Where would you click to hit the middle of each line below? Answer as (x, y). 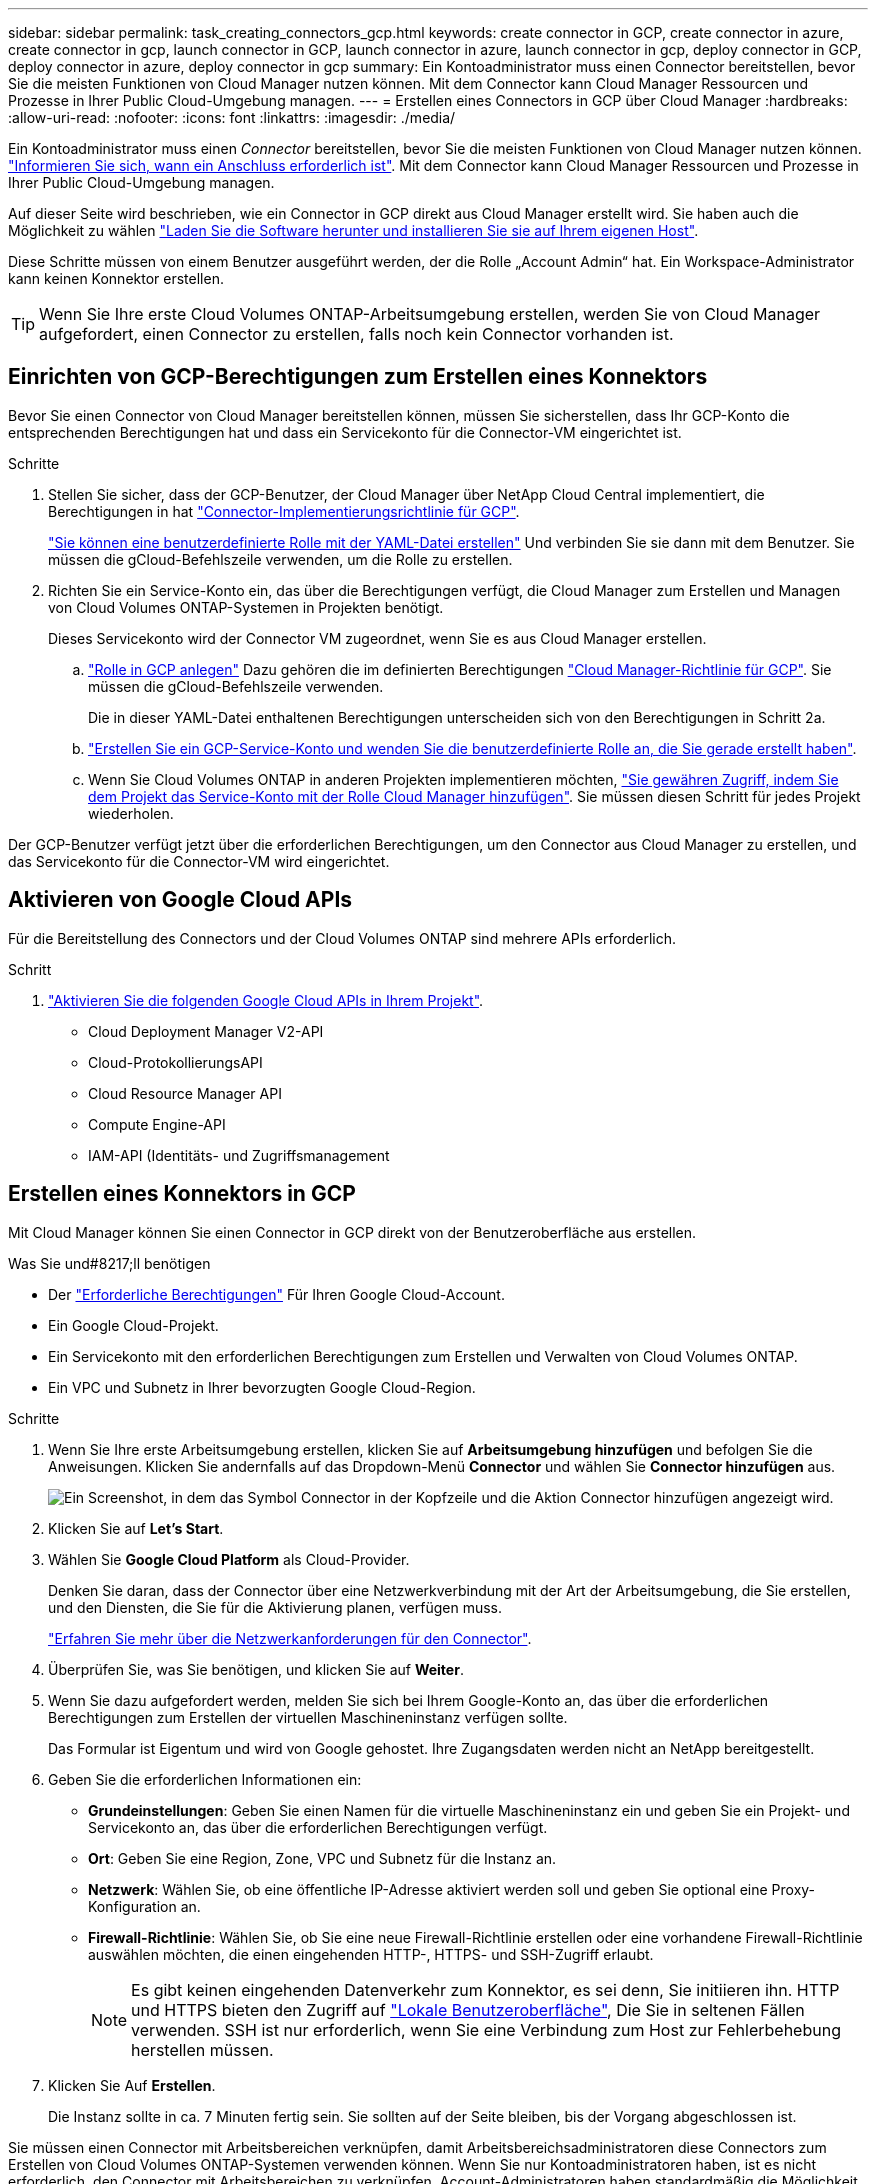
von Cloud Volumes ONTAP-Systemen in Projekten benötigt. (246, 607)
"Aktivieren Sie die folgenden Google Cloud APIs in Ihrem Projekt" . (266, 1000)
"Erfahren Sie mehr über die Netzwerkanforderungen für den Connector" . (290, 1638)
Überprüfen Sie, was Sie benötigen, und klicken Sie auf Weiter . (256, 1669)
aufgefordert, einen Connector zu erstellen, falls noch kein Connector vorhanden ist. (356, 334)
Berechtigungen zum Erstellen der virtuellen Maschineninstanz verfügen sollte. (308, 1717)
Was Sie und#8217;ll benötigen (109, 1263)
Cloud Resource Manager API (185, 1093)
